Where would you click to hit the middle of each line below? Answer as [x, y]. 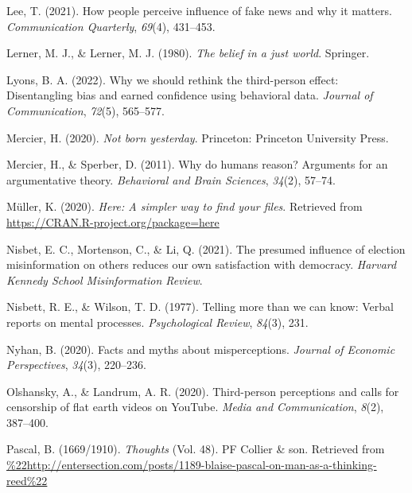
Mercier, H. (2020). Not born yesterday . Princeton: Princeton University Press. [198, 137]
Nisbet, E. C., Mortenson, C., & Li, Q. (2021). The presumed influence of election [206, 248]
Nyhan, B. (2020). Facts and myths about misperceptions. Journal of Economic [201, 349]
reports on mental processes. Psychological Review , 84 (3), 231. [157, 322]
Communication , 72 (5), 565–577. [86, 110]
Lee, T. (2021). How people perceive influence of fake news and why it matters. [199, 10]
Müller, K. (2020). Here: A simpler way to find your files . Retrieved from [185, 206]
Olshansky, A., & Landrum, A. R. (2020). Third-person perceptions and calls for [203, 391]
